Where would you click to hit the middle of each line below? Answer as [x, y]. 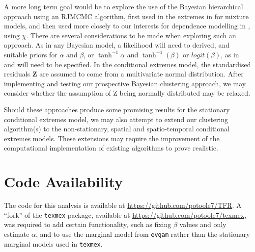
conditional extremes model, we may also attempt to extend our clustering [116, 119]
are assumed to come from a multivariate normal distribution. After [142, 74]
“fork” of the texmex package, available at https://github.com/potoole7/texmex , [125, 214]
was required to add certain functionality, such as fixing [88, 224]
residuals [17, 74]
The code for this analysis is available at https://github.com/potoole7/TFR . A [123, 205]
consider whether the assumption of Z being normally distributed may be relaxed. [127, 93]
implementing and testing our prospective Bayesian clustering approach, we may [125, 83]
